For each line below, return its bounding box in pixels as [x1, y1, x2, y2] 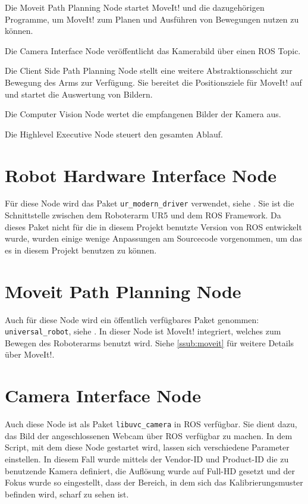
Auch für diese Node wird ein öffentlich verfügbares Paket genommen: [5, 313, 259, 325]
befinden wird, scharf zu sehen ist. [5, 487, 129, 500]
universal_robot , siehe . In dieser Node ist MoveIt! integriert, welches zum [5, 325, 281, 337]
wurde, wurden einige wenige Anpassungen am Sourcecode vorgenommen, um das [5, 232, 303, 245]
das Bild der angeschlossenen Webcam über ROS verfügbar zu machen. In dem [5, 429, 293, 442]
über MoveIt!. [5, 348, 55, 361]
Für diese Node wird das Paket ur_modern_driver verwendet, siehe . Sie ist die [5, 197, 294, 209]
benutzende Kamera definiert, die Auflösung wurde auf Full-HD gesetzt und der [5, 464, 296, 477]
